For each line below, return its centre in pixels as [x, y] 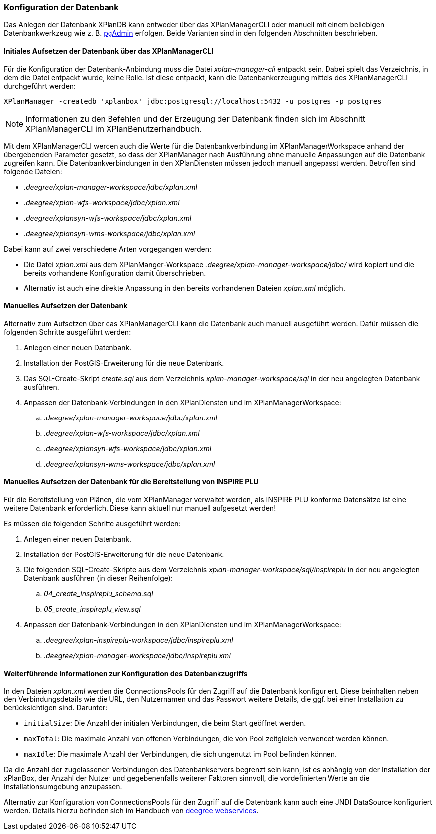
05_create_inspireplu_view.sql [92, 609]
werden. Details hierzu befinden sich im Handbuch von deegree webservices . [131, 811]
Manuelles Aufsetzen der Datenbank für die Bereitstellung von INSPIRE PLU [131, 482]
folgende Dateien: [33, 171]
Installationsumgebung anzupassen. [63, 787]
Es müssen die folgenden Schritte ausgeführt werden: [92, 524]
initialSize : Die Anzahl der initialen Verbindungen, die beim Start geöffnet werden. [165, 723]
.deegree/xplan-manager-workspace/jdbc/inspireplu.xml [137, 656]
